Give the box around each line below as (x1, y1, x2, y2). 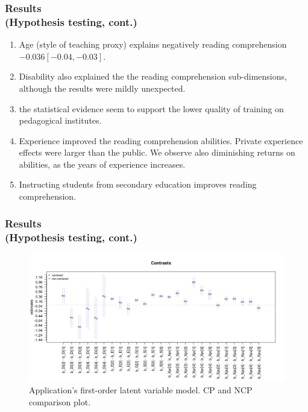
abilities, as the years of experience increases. (19, 157, 186, 170)
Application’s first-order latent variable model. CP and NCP (29, 383, 253, 396)
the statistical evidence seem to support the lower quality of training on (19, 102, 284, 115)
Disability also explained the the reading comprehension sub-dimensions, (19, 70, 287, 83)
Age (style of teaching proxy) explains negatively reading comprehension (19, 38, 287, 51)
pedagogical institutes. (19, 114, 102, 127)
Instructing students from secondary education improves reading (19, 178, 257, 191)
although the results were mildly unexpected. (19, 81, 186, 94)
